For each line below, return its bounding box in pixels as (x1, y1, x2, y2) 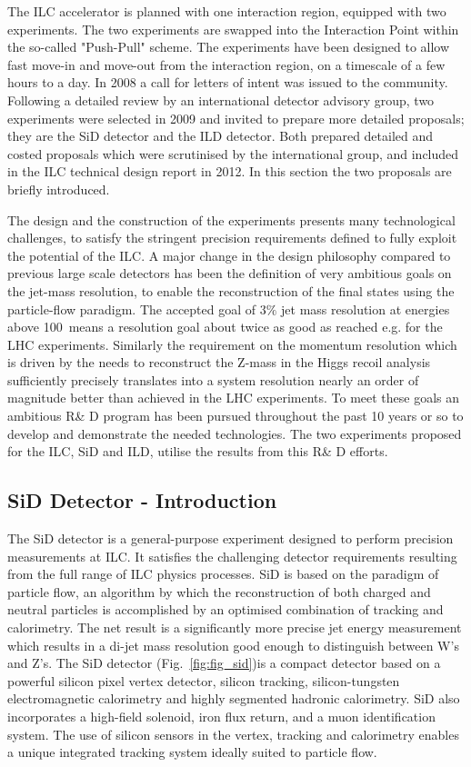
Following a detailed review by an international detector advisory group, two (7, 90, 435, 109)
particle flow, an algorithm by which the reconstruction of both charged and (7, 582, 431, 601)
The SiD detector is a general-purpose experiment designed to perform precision (7, 529, 454, 548)
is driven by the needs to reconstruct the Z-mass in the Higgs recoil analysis (7, 353, 431, 372)
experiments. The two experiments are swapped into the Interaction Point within (7, 19, 459, 38)
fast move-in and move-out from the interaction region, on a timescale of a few (7, 55, 446, 74)
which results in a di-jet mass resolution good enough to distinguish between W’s (7, 635, 459, 654)
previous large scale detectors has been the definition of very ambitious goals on (7, 264, 452, 283)
